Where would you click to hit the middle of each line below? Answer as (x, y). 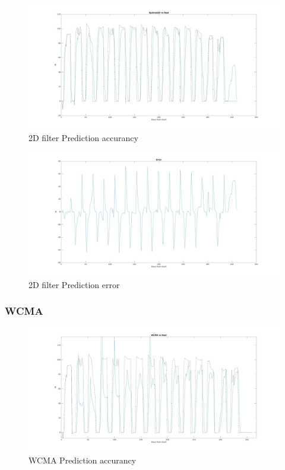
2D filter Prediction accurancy (83, 137)
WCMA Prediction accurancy (83, 460)
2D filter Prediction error (74, 284)
